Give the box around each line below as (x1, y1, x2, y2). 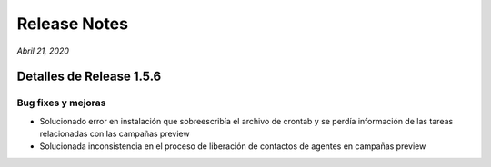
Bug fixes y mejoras (16, 96, 106, 109)
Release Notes (16, 14, 129, 34)
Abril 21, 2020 (16, 45, 70, 56)
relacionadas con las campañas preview (39, 128, 190, 140)
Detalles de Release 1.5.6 (16, 69, 162, 84)
